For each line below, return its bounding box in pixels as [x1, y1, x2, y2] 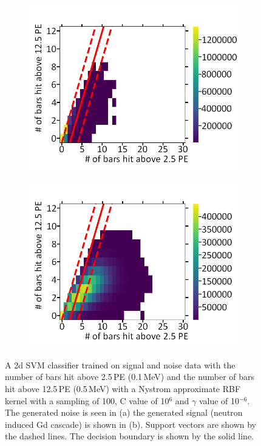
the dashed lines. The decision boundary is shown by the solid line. [5, 430, 254, 442]
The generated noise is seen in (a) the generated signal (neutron [5, 406, 243, 419]
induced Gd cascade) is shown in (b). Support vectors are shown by [5, 418, 256, 430]
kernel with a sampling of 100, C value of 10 [5, 394, 169, 407]
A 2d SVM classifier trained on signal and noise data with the [5, 358, 236, 371]
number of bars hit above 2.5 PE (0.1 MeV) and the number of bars [5, 370, 255, 383]
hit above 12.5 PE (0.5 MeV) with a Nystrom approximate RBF [5, 382, 241, 395]
